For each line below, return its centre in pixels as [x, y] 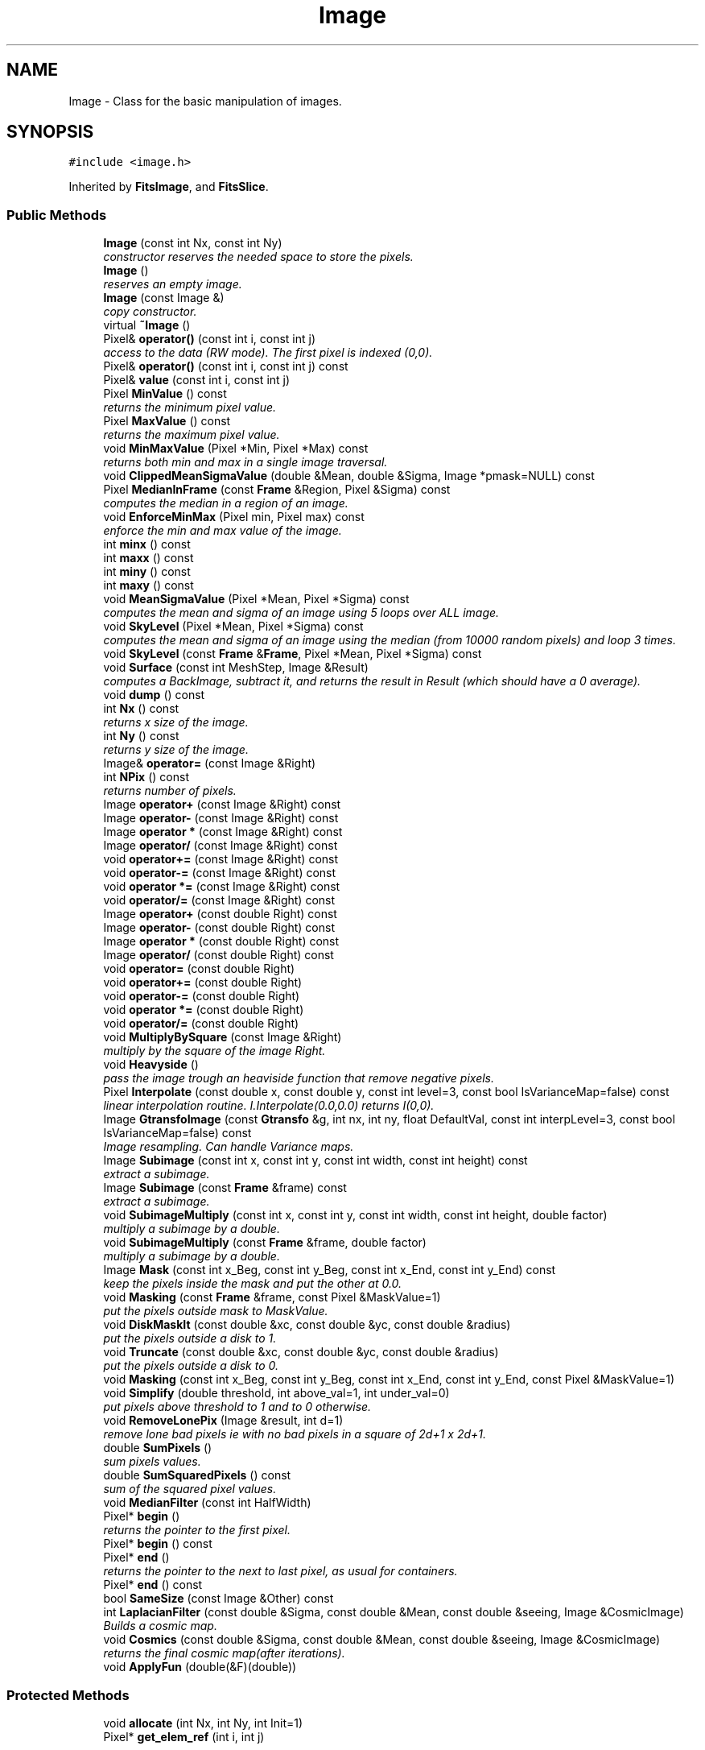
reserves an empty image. [173, 284]
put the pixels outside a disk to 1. [190, 1338]
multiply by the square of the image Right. [214, 1051]
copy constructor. [150, 312]
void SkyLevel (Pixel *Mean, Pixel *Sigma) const [233, 627]
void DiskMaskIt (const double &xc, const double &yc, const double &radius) [307, 1325]
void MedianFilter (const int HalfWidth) [207, 1503]
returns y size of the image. [176, 750]
